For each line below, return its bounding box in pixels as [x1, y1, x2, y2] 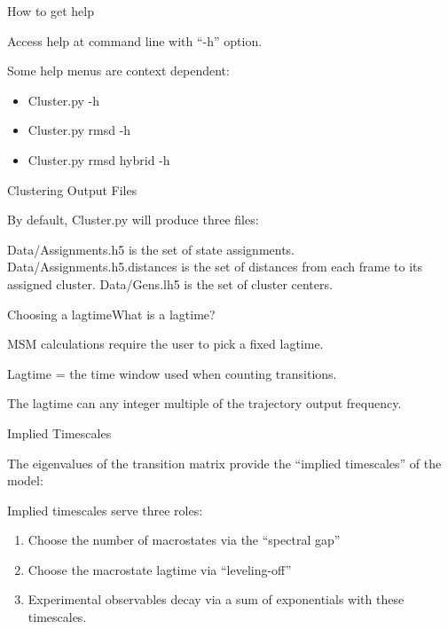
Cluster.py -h [28, 90, 100, 109]
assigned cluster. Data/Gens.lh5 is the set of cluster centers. [7, 274, 333, 293]
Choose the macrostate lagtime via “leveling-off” [28, 560, 292, 578]
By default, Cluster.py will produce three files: [7, 210, 259, 229]
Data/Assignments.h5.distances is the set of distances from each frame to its [7, 257, 423, 276]
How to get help [7, 2, 94, 20]
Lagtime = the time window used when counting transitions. [7, 364, 337, 382]
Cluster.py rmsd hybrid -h [28, 150, 170, 169]
